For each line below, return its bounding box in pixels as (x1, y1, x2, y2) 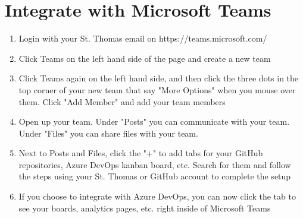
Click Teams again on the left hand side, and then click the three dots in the (18, 72, 299, 84)
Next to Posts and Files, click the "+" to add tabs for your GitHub (18, 147, 263, 159)
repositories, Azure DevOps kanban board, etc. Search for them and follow (18, 158, 291, 170)
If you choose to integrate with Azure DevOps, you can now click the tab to (18, 190, 296, 203)
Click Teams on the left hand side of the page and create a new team (18, 52, 271, 64)
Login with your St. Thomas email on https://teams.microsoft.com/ (18, 32, 267, 45)
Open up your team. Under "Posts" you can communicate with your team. (18, 115, 290, 128)
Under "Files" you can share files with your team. (18, 127, 198, 139)
